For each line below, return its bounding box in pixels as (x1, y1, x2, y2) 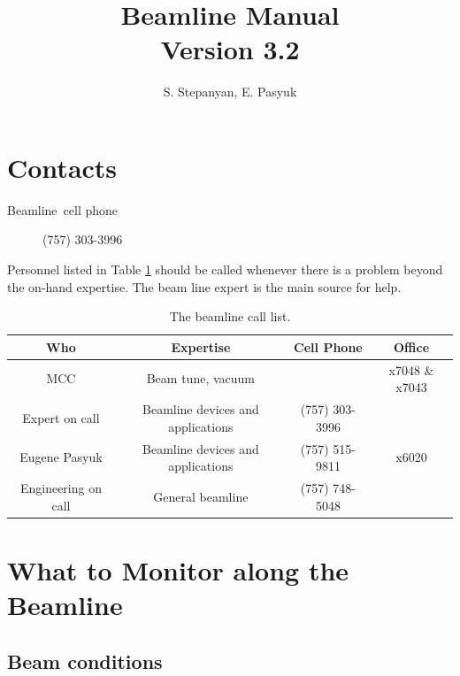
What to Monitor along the (7, 551, 349, 588)
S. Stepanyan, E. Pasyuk (163, 82, 297, 101)
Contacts (7, 149, 118, 185)
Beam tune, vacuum (146, 369, 255, 388)
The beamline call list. (169, 307, 291, 326)
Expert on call (22, 408, 100, 426)
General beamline (153, 487, 249, 505)
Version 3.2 (160, 31, 300, 67)
